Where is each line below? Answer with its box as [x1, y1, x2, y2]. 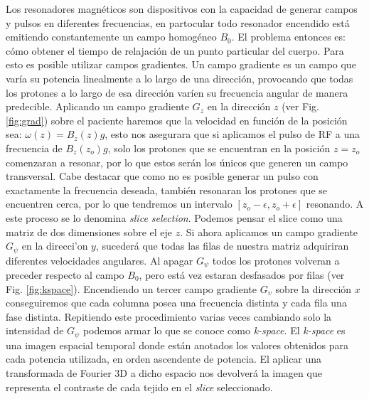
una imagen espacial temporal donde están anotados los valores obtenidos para [6, 337, 349, 352]
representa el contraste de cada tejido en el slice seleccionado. [6, 379, 273, 394]
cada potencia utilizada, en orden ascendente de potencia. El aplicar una [6, 351, 322, 366]
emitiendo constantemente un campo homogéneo [6, 29, 217, 44]
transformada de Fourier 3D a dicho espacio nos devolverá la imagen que [6, 366, 322, 381]
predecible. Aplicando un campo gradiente [6, 99, 189, 114]
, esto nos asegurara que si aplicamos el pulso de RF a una [105, 127, 360, 142]
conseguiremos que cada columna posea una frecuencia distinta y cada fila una [6, 295, 347, 310]
